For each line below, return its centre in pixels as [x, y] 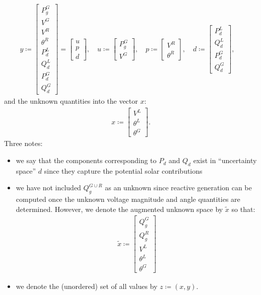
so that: [243, 209]
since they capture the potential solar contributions [123, 170]
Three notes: [23, 143]
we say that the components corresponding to [86, 160]
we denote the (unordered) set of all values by [87, 286]
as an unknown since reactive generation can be [178, 188]
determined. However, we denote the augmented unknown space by [119, 209]
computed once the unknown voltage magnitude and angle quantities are [128, 199]
